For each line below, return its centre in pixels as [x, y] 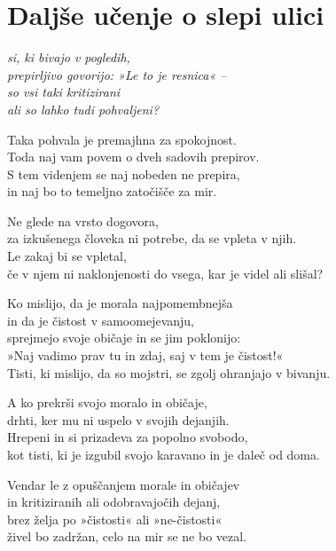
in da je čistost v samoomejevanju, [101, 320]
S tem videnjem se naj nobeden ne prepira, [124, 173]
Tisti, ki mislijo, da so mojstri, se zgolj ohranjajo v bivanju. [169, 372]
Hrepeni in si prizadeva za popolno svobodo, [128, 437]
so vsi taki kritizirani [64, 92]
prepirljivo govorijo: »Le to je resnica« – [117, 74]
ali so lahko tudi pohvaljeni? [83, 109]
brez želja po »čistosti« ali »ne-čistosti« [115, 519]
